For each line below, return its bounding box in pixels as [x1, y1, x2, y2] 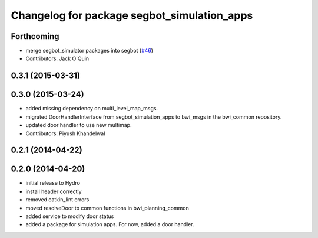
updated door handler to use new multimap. [25, 122, 132, 129]
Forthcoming [11, 31, 59, 41]
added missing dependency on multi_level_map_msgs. [25, 105, 158, 112]
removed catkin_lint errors [25, 196, 90, 203]
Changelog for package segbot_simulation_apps [11, 9, 253, 22]
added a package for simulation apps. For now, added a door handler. [25, 221, 194, 228]
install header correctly [25, 188, 82, 195]
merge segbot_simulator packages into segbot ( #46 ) [25, 47, 153, 54]
